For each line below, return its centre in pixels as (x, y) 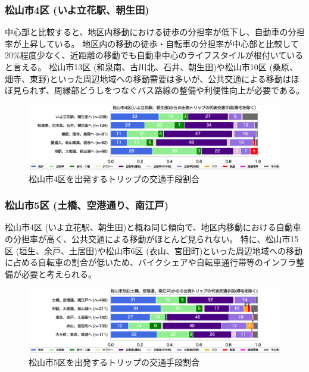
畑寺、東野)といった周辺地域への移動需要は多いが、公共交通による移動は (148, 78)
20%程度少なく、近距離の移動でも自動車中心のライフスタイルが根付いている (154, 55)
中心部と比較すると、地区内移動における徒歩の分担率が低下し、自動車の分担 (155, 32)
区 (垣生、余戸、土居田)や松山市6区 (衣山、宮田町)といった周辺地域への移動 (154, 250)
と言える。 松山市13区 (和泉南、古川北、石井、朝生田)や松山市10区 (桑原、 (151, 67)
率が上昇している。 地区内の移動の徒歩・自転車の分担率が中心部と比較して (152, 43)
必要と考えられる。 (59, 273)
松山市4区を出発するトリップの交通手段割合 (114, 178)
